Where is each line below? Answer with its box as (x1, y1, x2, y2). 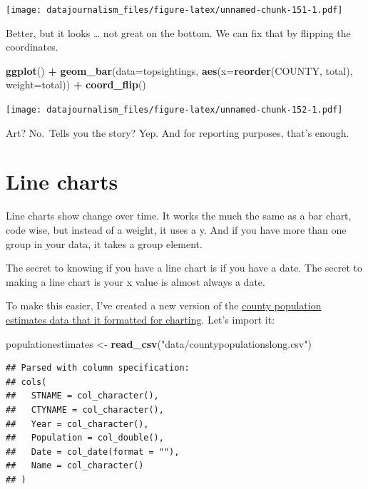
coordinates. (6, 39, 58, 54)
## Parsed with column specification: (6, 363, 190, 374)
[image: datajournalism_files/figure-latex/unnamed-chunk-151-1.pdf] (6, 5, 343, 15)
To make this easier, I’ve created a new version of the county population (6, 298, 322, 313)
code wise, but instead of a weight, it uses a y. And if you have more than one (6, 222, 347, 237)
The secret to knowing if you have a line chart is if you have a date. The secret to (6, 260, 362, 275)
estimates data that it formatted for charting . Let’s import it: (6, 312, 275, 326)
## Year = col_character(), (6, 418, 149, 429)
